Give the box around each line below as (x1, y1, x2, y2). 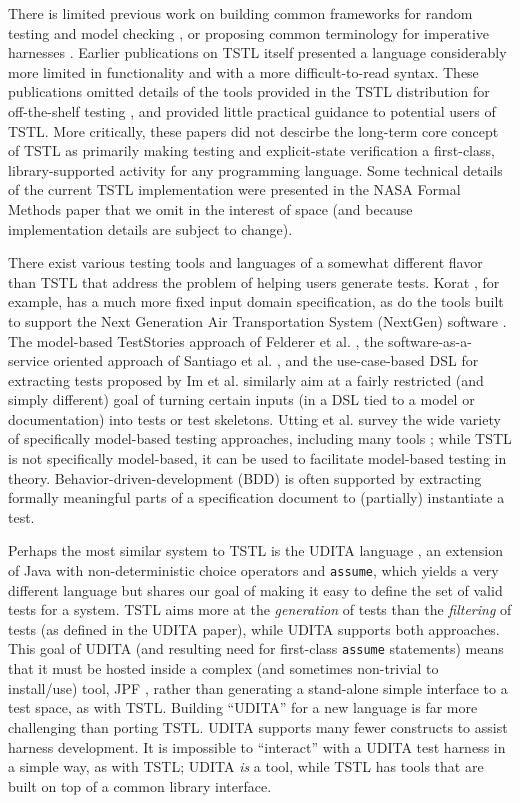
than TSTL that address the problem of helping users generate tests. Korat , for (8, 271, 500, 292)
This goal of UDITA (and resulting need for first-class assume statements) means (8, 638, 504, 659)
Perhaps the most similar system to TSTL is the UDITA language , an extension (8, 540, 504, 561)
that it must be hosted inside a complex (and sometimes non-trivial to (8, 658, 439, 679)
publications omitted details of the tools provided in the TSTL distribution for (8, 81, 490, 102)
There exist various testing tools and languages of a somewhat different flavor (8, 252, 483, 273)
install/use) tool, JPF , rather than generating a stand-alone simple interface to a (8, 677, 508, 698)
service (8, 350, 49, 371)
